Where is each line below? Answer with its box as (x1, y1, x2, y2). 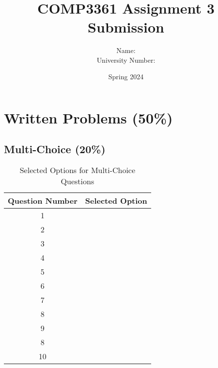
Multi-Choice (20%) (4, 141, 106, 156)
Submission (88, 17, 164, 37)
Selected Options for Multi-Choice (19, 164, 136, 176)
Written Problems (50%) (4, 108, 173, 128)
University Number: (96, 54, 156, 65)
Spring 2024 (108, 71, 144, 81)
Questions (61, 175, 94, 187)
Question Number (8, 195, 78, 207)
